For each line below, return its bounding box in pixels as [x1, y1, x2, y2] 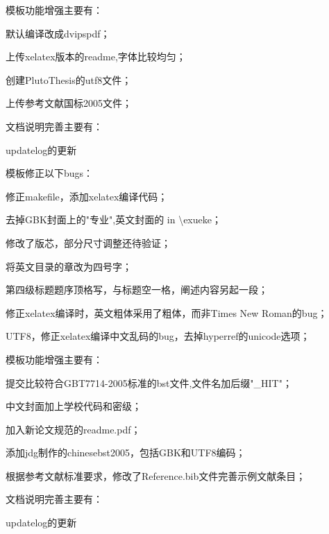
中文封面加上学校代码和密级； [6, 399, 142, 413]
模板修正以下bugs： [6, 166, 94, 180]
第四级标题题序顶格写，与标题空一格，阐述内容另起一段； [6, 282, 268, 297]
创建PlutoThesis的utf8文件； [6, 72, 132, 87]
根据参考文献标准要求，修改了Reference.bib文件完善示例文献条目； [6, 468, 306, 483]
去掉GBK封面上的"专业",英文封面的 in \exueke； [6, 212, 221, 227]
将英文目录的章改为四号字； [6, 259, 132, 273]
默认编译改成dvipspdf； [6, 26, 110, 40]
